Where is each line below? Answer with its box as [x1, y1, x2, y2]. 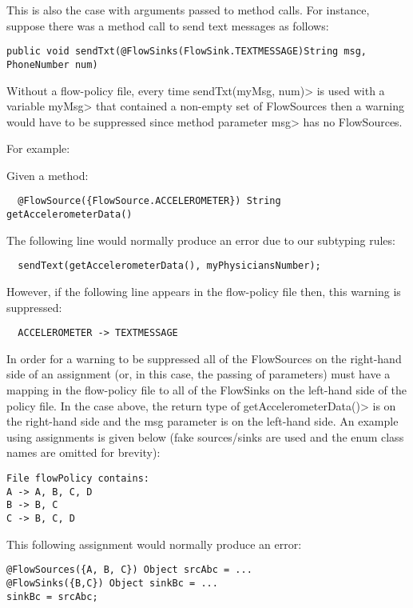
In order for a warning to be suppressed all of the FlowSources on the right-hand [6, 350, 402, 366]
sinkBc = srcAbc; [6, 590, 98, 602]
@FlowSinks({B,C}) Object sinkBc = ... [6, 577, 218, 589]
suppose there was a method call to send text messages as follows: [6, 17, 329, 34]
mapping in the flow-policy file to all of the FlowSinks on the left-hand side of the [6, 382, 407, 398]
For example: [6, 140, 70, 157]
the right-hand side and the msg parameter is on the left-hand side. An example [6, 413, 399, 430]
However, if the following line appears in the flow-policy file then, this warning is [6, 283, 401, 300]
